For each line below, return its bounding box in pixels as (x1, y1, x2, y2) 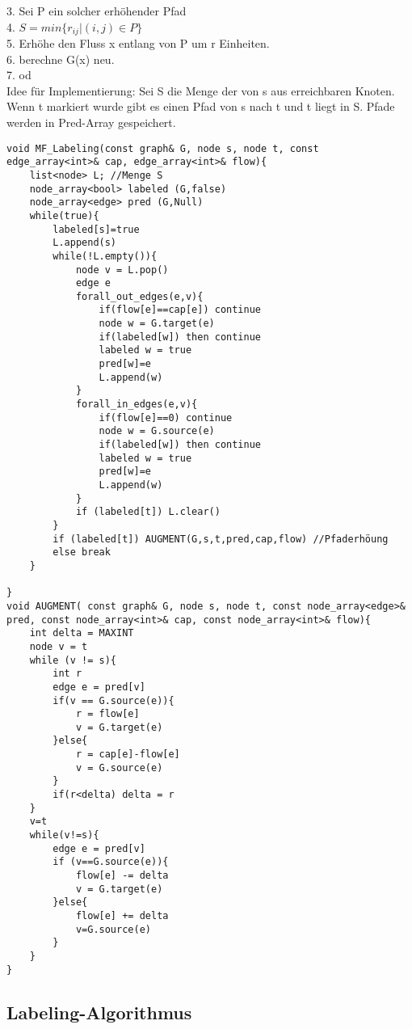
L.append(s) (53, 237, 117, 249)
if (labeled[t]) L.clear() (75, 506, 221, 518)
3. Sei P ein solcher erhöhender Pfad (6, 2, 187, 19)
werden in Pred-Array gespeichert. (6, 114, 176, 131)
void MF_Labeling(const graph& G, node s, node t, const (6, 142, 319, 154)
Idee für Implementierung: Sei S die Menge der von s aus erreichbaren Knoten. (6, 82, 395, 99)
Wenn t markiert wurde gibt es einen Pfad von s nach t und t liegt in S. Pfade (6, 98, 395, 115)
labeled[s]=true (53, 223, 140, 235)
